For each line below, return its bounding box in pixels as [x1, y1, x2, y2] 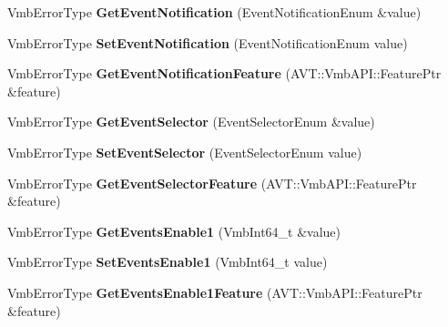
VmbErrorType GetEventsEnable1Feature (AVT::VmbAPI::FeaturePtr [7, 282, 423, 301]
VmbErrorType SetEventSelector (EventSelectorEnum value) [7, 142, 362, 161]
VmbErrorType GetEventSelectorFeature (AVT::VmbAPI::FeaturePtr [7, 173, 417, 192]
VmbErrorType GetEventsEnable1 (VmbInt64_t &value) [7, 221, 341, 240]
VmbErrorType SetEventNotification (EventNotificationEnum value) [7, 33, 408, 52]
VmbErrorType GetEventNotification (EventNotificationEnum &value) [7, 3, 422, 21]
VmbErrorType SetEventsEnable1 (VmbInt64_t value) [7, 252, 328, 271]
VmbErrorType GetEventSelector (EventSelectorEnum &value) [7, 112, 375, 131]
